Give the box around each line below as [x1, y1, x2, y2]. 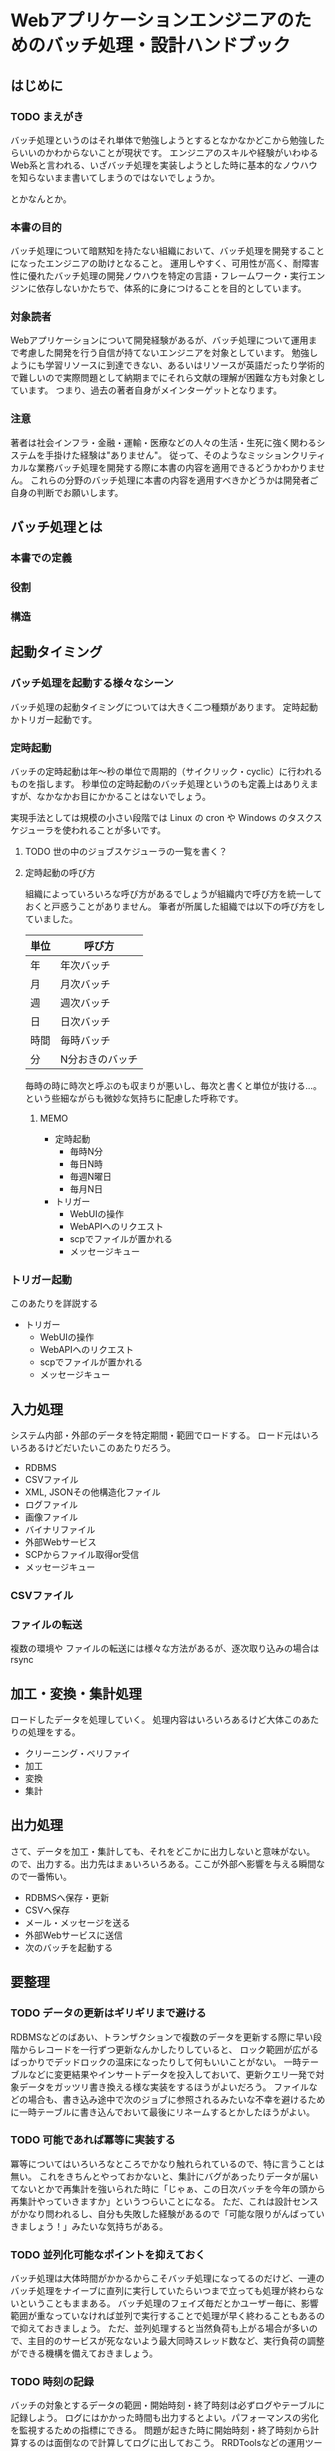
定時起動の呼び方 [24, 866, 96, 878]
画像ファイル [24, 1511, 78, 1523]
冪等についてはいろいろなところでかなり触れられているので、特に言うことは [10, 2157, 325, 2170]
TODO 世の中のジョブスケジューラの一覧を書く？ [24, 845, 228, 857]
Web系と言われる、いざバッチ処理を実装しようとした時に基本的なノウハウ [10, 159, 318, 171]
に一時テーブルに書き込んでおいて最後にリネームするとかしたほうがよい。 [10, 2106, 315, 2118]
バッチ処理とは [10, 519, 103, 536]
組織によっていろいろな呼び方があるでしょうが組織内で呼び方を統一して [24, 887, 323, 900]
